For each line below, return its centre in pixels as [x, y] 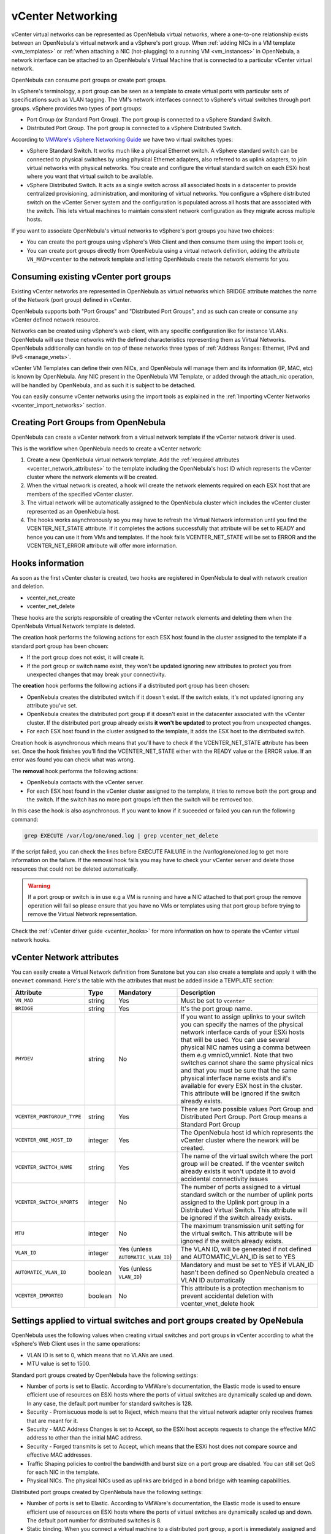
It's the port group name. [216, 1008]
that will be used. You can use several [235, 1039]
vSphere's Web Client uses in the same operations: [76, 1344]
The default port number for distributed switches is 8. [94, 1520]
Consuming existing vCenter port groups [91, 276]
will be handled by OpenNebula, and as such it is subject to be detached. [104, 385]
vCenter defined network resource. [56, 320]
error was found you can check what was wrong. [73, 760]
